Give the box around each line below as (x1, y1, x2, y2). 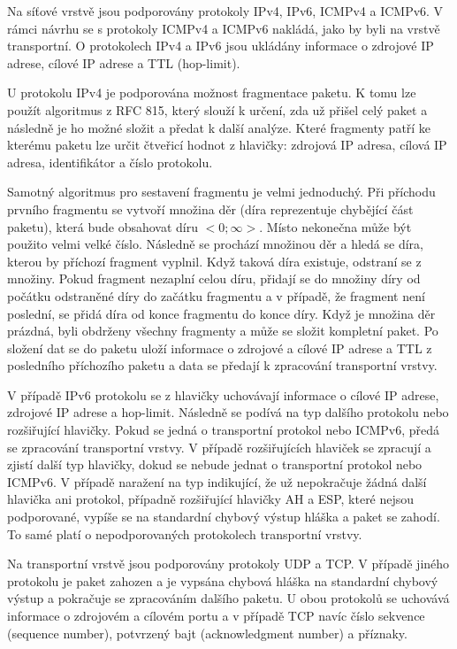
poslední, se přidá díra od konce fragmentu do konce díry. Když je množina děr (7, 304, 436, 322)
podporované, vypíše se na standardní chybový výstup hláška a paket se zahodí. (7, 507, 440, 526)
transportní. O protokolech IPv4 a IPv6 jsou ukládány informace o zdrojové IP (7, 36, 434, 55)
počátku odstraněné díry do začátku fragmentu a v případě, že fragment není (7, 286, 425, 305)
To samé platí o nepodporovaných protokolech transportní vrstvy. (7, 524, 362, 543)
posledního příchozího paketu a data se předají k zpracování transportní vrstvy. (7, 356, 438, 375)
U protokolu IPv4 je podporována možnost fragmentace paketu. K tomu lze (7, 83, 416, 102)
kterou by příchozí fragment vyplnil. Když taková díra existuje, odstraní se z (7, 251, 422, 270)
